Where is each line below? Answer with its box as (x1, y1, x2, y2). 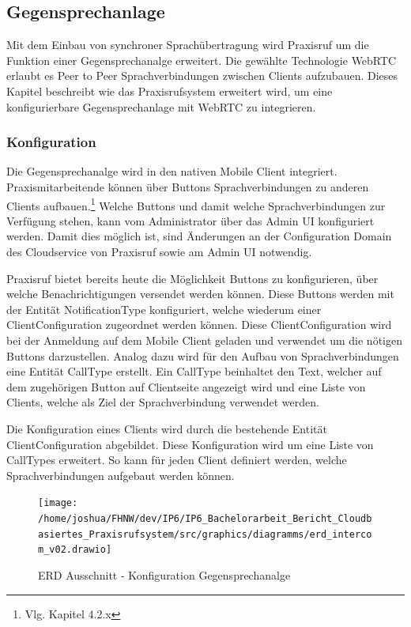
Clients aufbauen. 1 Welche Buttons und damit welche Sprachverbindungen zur (6, 195, 386, 213)
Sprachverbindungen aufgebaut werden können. (6, 466, 235, 483)
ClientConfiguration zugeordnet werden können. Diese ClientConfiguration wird (6, 316, 392, 333)
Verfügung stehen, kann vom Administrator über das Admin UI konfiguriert (6, 212, 375, 229)
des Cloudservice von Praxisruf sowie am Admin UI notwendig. (6, 244, 312, 260)
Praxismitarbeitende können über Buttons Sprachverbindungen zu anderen (6, 178, 369, 195)
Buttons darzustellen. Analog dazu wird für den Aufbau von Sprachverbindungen (6, 347, 399, 364)
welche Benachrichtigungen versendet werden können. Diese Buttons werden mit (6, 285, 394, 302)
